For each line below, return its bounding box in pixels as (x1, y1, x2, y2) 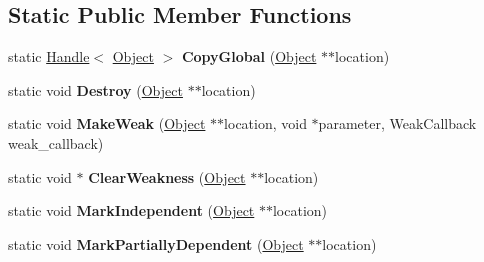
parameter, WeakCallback (318, 113, 477, 134)
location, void (224, 113, 307, 134)
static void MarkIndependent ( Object (8, 200, 255, 221)
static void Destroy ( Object (8, 79, 183, 100)
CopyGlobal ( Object (181, 46, 317, 67)
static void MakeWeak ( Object (8, 113, 206, 134)
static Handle (8, 46, 90, 67)
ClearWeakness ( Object (88, 166, 246, 187)
